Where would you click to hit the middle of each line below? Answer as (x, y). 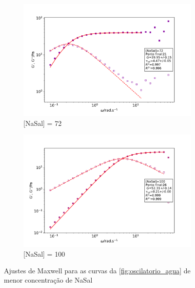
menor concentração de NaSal (48, 280)
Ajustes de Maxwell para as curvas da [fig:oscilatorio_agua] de (97, 270)
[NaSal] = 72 (43, 123)
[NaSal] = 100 (44, 254)
